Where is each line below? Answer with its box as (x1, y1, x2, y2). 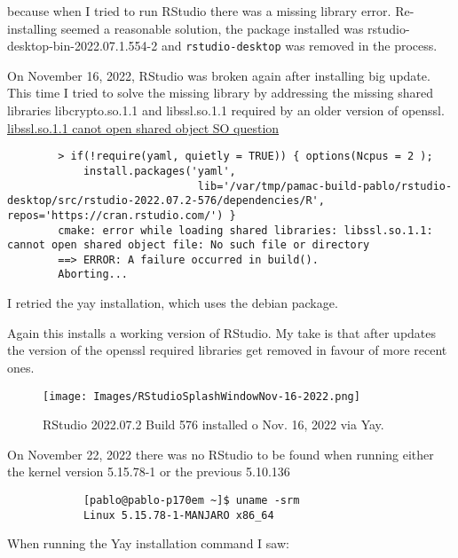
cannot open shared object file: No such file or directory (7, 239, 370, 252)
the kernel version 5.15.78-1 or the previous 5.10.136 (7, 462, 290, 481)
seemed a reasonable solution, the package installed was (60, 19, 364, 37)
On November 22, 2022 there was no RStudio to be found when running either (7, 444, 434, 463)
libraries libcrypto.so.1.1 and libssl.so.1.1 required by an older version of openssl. (7, 101, 445, 120)
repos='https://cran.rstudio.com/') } (7, 208, 236, 222)
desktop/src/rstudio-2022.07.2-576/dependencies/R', (7, 194, 325, 208)
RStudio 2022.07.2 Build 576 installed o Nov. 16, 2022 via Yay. (43, 415, 384, 434)
